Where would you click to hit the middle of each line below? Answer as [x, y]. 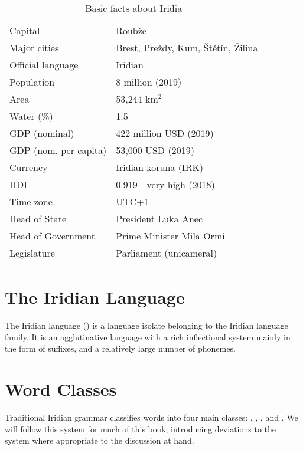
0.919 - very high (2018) [165, 184]
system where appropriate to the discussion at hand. [100, 440]
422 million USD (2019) [165, 133]
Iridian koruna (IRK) [160, 167]
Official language [44, 65]
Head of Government [53, 236]
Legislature [32, 253]
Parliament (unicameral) [167, 253]
